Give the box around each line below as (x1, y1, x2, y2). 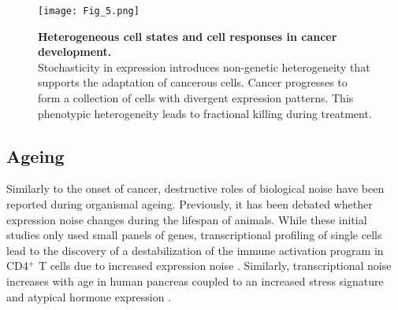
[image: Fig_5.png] (38, 6, 139, 17)
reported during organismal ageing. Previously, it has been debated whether (6, 196, 373, 212)
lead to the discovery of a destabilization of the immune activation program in (6, 242, 384, 258)
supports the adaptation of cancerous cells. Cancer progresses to (38, 74, 348, 90)
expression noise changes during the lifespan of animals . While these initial (6, 211, 367, 227)
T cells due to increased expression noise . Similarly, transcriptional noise (38, 257, 392, 274)
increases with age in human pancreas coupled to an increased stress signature (6, 272, 384, 289)
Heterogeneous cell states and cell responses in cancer (38, 28, 337, 44)
